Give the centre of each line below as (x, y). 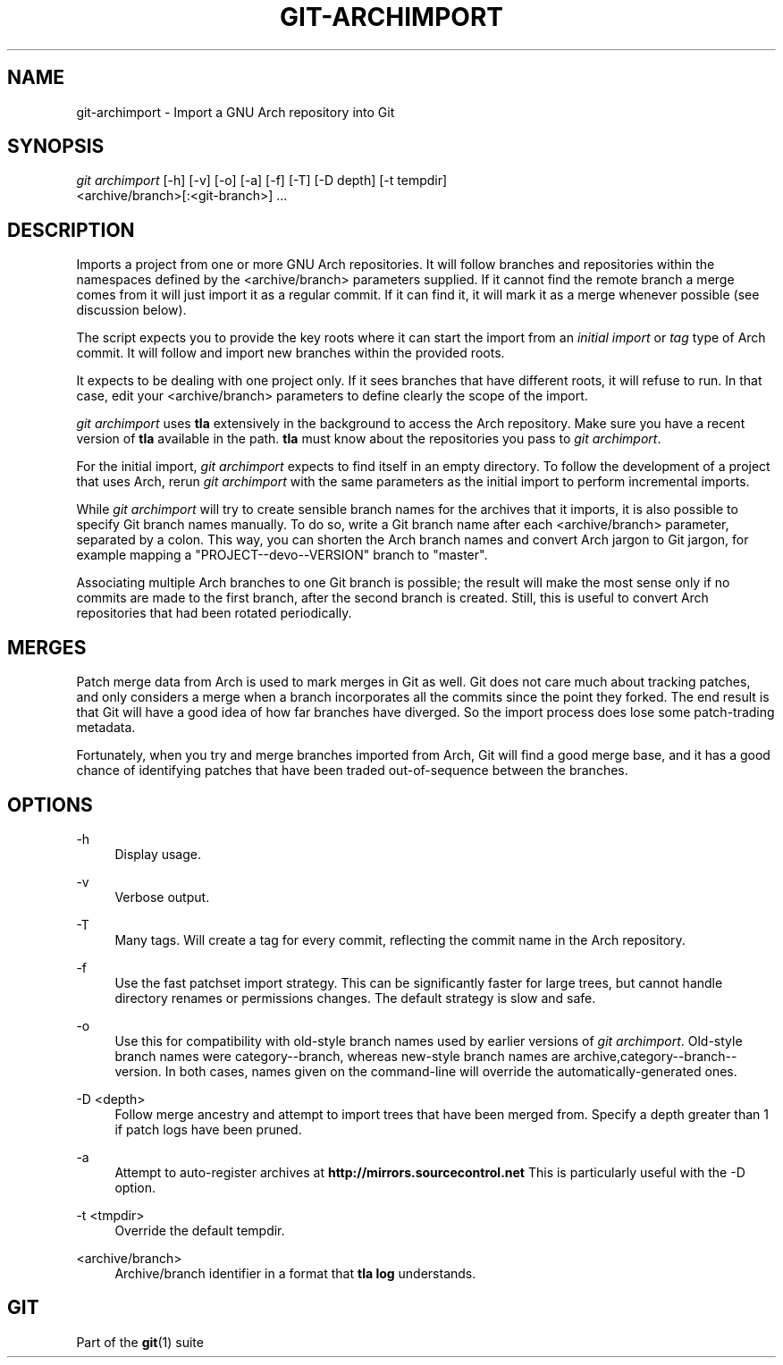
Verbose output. (162, 897)
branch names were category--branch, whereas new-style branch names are (342, 1056)
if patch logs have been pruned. (208, 1129)
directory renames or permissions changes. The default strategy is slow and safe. (355, 998)
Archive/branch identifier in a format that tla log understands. (295, 1273)
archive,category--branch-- (655, 1056)
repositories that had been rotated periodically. (214, 613)
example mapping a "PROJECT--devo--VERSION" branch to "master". (282, 555)
